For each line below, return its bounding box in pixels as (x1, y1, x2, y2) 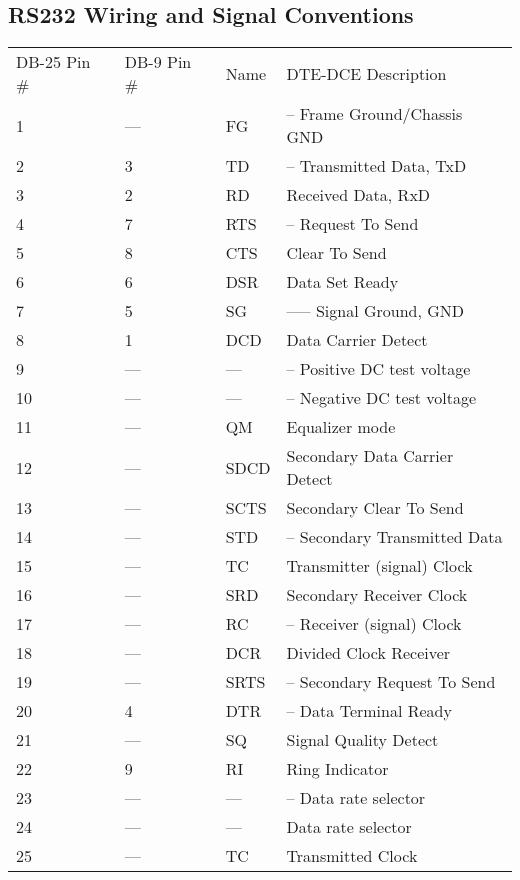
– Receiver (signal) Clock (286, 612, 462, 636)
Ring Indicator (286, 757, 389, 781)
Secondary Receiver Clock (286, 583, 468, 607)
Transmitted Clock (286, 844, 418, 868)
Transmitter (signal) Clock (286, 554, 473, 578)
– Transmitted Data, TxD (286, 154, 467, 178)
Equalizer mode (286, 415, 396, 439)
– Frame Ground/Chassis (286, 102, 463, 126)
